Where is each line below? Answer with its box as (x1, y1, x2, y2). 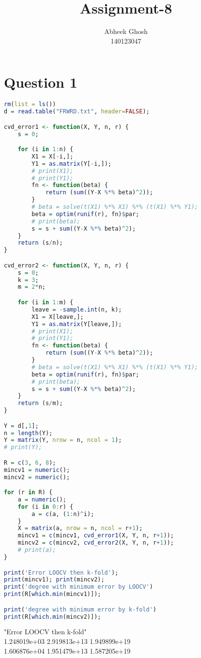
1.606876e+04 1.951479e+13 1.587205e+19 (4, 645, 131, 656)
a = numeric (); (17, 496, 66, 503)
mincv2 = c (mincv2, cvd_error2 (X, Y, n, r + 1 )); (17, 539, 174, 547)
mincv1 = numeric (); (4, 466, 70, 473)
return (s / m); (17, 400, 63, 407)
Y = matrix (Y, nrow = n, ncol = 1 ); (4, 437, 122, 444)
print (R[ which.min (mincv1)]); (4, 591, 101, 598)
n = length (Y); (4, 429, 53, 437)
